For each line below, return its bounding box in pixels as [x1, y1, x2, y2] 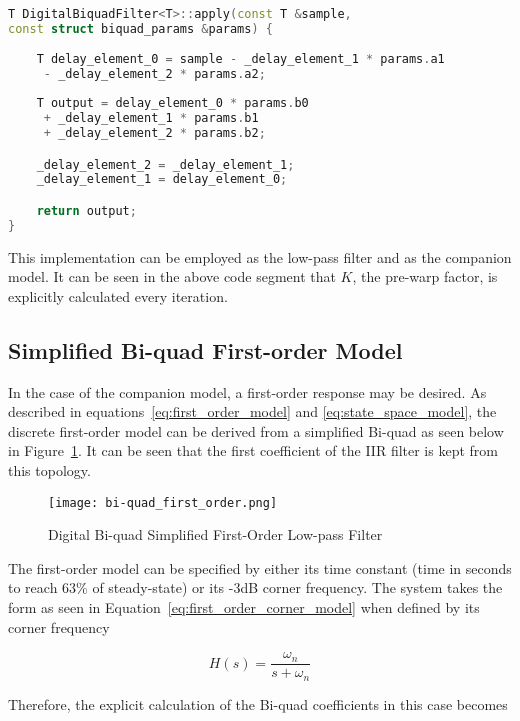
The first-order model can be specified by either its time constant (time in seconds [8, 557, 512, 578]
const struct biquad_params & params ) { [8, 21, 273, 36]
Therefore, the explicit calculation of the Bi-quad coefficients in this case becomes [8, 693, 508, 714]
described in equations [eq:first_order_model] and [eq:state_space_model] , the [8, 401, 497, 422]
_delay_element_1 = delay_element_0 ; [36, 172, 288, 187]
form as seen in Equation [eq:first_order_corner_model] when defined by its [8, 597, 480, 618]
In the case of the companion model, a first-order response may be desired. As [8, 381, 487, 402]
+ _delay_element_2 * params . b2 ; [43, 126, 266, 140]
